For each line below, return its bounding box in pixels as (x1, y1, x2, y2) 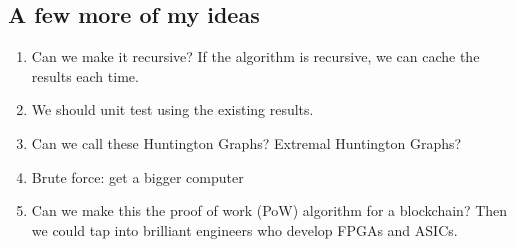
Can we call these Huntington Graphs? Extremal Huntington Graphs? (31, 132, 462, 153)
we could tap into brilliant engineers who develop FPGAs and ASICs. (31, 219, 458, 240)
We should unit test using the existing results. (31, 99, 314, 120)
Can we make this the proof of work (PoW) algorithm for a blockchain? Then (31, 200, 508, 221)
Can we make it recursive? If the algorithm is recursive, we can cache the (31, 46, 480, 67)
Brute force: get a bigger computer (31, 166, 244, 187)
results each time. (31, 65, 139, 86)
